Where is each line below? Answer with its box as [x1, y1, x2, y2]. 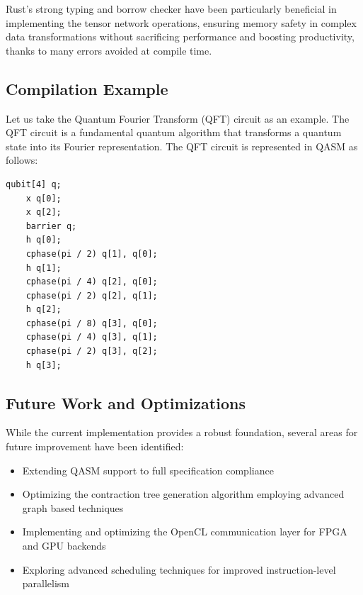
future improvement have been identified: [6, 439, 184, 454]
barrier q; [25, 221, 77, 231]
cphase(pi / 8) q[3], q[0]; [25, 318, 158, 328]
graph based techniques [22, 500, 124, 515]
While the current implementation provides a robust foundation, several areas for [6, 425, 358, 440]
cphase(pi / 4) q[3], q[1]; [25, 332, 158, 343]
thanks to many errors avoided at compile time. [6, 43, 212, 57]
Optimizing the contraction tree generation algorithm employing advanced [22, 486, 345, 501]
